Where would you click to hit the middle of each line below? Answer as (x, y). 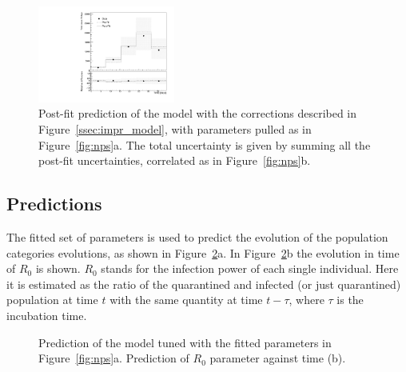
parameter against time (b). (278, 358)
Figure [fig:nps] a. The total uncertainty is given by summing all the (205, 144)
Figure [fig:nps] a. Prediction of (114, 358)
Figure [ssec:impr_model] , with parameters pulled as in (175, 129)
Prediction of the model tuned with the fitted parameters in (185, 342)
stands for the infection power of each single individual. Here (250, 268)
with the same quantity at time (186, 300)
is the (350, 300)
